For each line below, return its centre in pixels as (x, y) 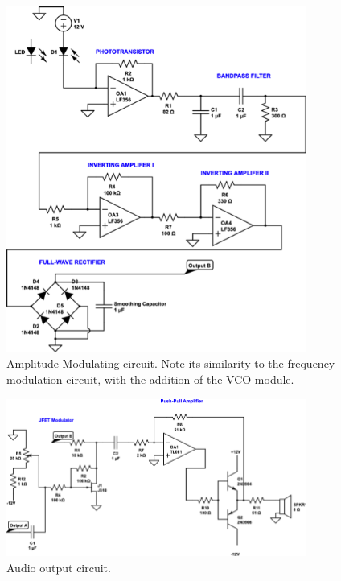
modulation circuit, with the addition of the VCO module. (150, 379)
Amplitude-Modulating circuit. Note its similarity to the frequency (171, 363)
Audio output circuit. (59, 567)
